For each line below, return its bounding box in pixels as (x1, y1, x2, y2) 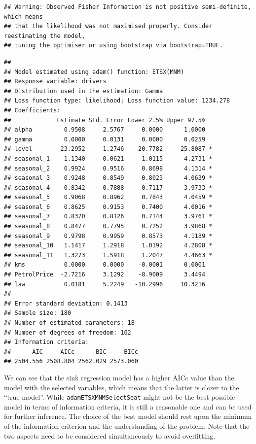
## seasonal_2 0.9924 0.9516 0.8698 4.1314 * (4, 165, 213, 172)
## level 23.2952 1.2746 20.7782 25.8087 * (4, 145, 213, 153)
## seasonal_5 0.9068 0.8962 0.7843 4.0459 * (4, 194, 213, 201)
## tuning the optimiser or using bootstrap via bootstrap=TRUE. (4, 42, 223, 49)
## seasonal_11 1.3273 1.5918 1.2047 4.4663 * (4, 251, 213, 259)
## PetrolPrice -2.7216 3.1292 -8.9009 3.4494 (4, 271, 206, 278)
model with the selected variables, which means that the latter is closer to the (4, 382, 239, 392)
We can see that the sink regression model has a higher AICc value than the (4, 372, 234, 382)
